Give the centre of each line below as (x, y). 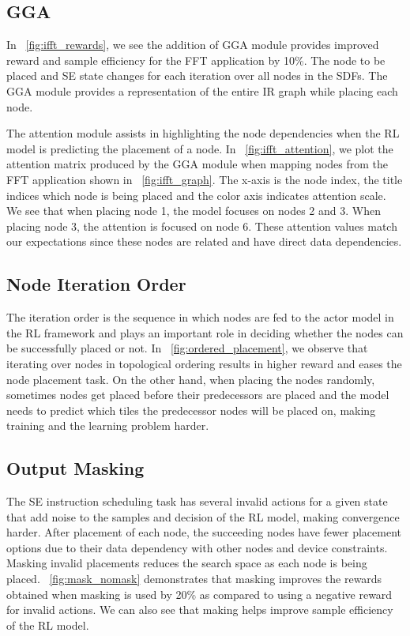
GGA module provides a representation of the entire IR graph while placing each (202, 90)
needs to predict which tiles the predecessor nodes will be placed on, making (191, 410)
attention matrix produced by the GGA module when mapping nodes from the (197, 164)
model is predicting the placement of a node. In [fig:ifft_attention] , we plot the (200, 148)
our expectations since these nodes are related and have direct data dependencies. (204, 241)
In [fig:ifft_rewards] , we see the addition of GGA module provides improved (193, 45)
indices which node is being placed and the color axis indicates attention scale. (196, 195)
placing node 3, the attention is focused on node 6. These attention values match (202, 226)
